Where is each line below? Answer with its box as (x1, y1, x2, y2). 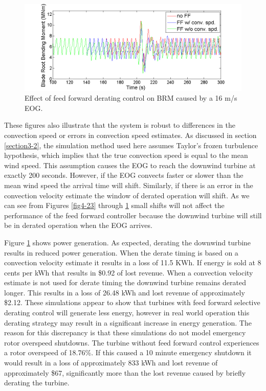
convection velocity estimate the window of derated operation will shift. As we (4, 190, 250, 200)
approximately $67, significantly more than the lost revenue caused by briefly (4, 367, 246, 378)
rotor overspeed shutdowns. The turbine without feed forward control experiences (4, 337, 259, 348)
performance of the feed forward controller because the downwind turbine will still (4, 210, 262, 220)
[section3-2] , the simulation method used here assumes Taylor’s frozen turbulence (4, 140, 258, 150)
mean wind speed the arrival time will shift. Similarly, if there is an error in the (4, 179, 253, 190)
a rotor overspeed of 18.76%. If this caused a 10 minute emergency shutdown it (4, 347, 252, 358)
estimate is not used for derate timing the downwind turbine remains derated (4, 277, 247, 288)
